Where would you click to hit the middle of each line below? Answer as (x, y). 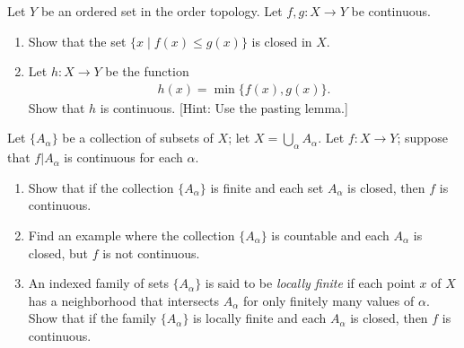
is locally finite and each (260, 318)
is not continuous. (151, 252)
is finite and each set (267, 187)
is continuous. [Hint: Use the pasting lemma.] (224, 107)
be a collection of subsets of (138, 138)
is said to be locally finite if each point (310, 283)
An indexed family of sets (98, 283)
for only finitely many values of (328, 300)
